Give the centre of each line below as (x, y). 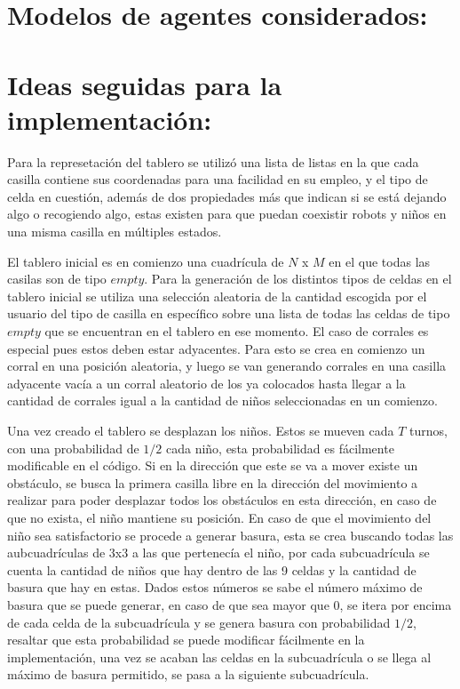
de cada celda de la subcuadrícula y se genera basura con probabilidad (199, 622)
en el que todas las (380, 261)
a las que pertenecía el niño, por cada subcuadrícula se (281, 553)
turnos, (428, 430)
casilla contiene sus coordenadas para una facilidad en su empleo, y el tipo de (218, 179)
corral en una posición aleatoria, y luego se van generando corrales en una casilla (227, 366)
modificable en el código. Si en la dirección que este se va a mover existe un (213, 465)
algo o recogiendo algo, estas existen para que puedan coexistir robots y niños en (227, 214)
